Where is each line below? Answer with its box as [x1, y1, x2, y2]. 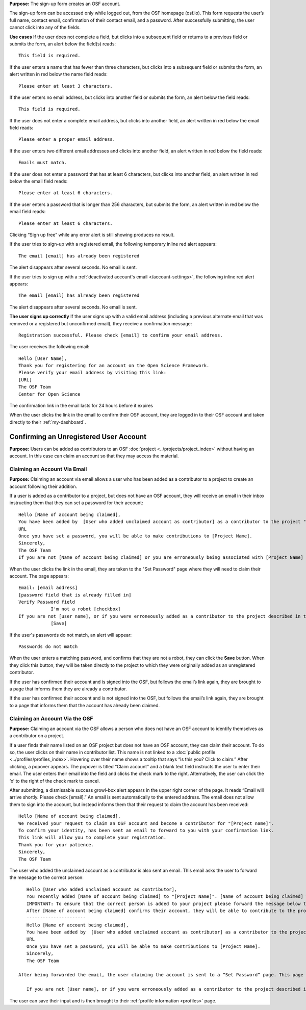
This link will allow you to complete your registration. [18, 835, 167, 841]
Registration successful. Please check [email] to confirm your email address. [18, 332, 223, 338]
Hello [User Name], [18, 355, 67, 361]
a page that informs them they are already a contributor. [9, 686, 127, 692]
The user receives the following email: [9, 344, 90, 350]
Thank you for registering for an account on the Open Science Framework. [18, 362, 210, 369]
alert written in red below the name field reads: [9, 71, 108, 77]
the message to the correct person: [9, 874, 84, 880]
